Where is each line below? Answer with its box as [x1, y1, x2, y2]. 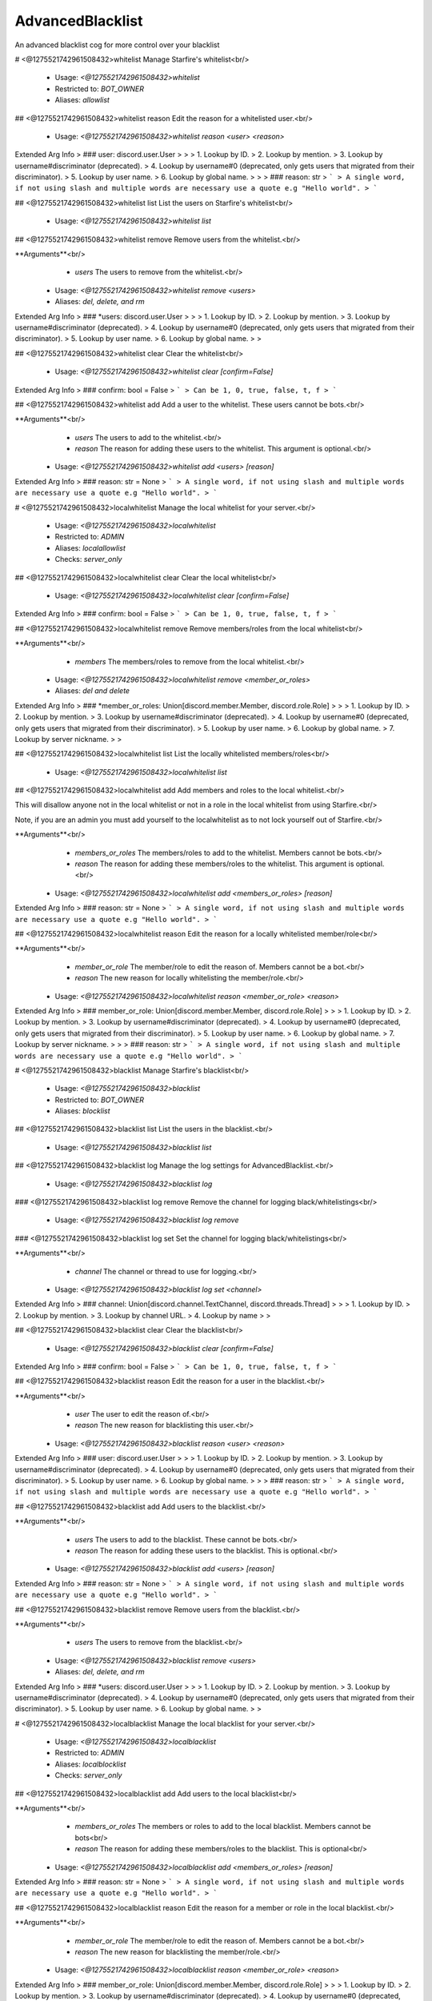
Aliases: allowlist [54, 95, 110, 105]
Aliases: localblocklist [54, 1759, 126, 1769]
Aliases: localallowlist [54, 543, 126, 552]
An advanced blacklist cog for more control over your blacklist [14, 40, 220, 50]
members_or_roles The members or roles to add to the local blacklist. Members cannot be [74, 1822, 371, 1831]
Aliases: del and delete [54, 686, 130, 696]
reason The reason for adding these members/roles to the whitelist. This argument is [74, 859, 354, 868]
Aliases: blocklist [54, 1106, 111, 1116]
